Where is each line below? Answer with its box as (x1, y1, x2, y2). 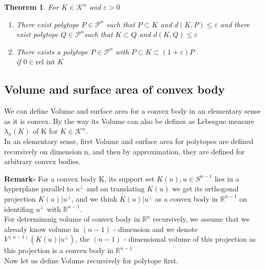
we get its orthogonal (172, 183, 239, 194)
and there (220, 19, 250, 29)
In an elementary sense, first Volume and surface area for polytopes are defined (4, 135, 254, 146)
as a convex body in (155, 193, 218, 204)
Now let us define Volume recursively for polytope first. (4, 255, 179, 265)
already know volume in (4, 223, 79, 234)
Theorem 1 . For (4, 2, 59, 12)
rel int (36, 59, 55, 66)
